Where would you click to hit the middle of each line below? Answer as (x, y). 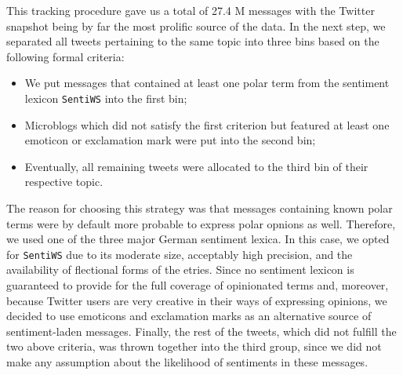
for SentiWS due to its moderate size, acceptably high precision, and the (180, 254)
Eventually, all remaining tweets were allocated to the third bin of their (196, 166)
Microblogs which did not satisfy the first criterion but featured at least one (207, 124)
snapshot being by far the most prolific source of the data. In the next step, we (196, 25)
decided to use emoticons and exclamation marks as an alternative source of (189, 316)
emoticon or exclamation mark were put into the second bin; (170, 140)
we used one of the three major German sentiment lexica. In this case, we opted (198, 239)
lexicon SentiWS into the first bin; (106, 98)
